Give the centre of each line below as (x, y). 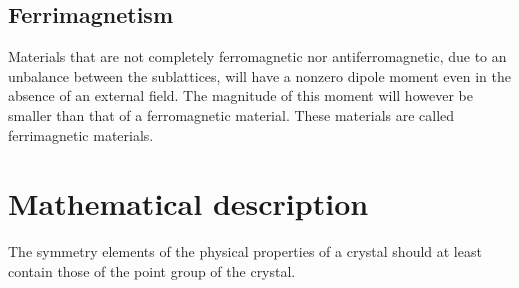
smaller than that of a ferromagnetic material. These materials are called (231, 114)
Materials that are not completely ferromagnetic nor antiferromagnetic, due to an (257, 56)
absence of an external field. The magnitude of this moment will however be (240, 95)
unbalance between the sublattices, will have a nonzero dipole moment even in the (259, 75)
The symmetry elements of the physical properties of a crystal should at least (245, 251)
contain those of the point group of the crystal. (152, 270)
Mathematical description (188, 203)
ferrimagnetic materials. (81, 134)
